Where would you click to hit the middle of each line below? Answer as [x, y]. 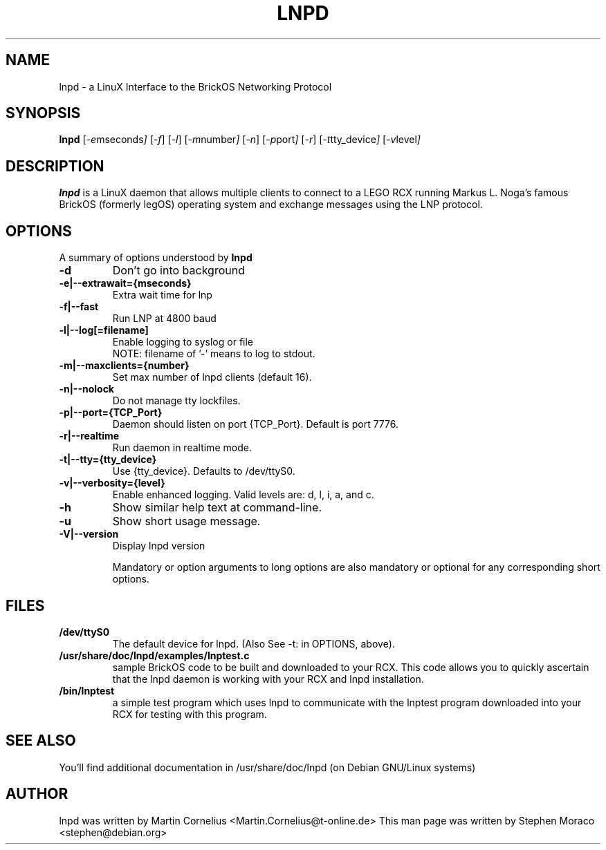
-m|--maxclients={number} [124, 366]
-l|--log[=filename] [104, 330]
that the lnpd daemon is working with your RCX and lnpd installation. [268, 679]
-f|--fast [79, 307]
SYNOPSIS [43, 113]
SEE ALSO [41, 741]
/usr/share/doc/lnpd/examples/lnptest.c [154, 655]
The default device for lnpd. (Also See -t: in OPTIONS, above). [254, 643]
